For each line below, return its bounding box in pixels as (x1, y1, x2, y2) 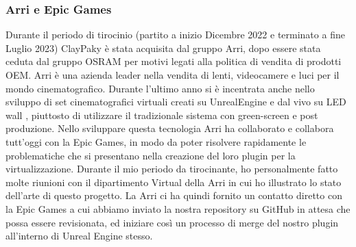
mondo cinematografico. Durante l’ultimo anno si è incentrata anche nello (5, 81, 315, 95)
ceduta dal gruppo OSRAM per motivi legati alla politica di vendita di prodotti (5, 54, 342, 68)
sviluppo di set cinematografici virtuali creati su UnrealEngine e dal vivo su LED (5, 94, 346, 109)
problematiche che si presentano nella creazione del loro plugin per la (5, 148, 296, 162)
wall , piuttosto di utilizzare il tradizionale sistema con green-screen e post (5, 107, 318, 122)
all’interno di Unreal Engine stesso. (5, 229, 153, 243)
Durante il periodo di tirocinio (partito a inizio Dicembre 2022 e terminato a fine (5, 27, 345, 42)
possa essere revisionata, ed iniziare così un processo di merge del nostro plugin (5, 215, 339, 229)
